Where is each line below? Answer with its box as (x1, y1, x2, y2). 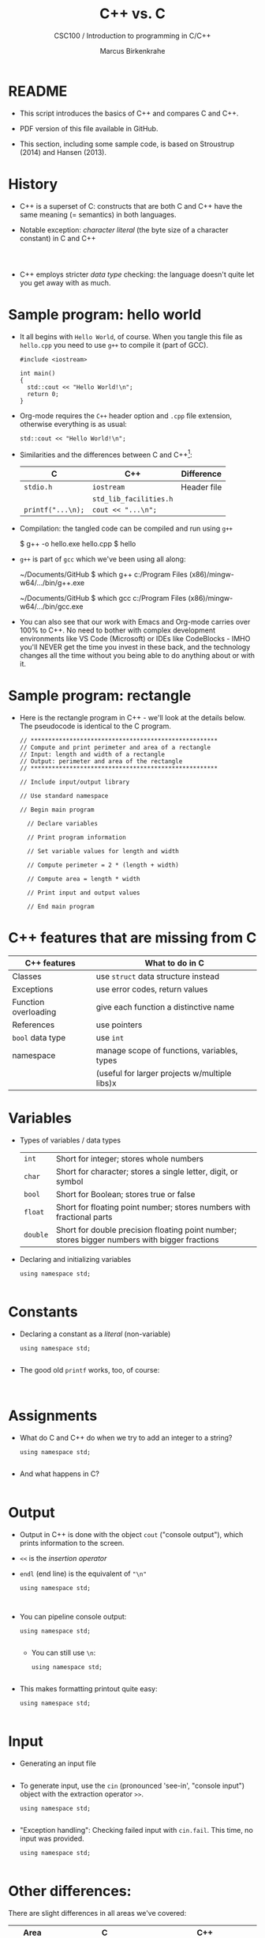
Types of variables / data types (19, 1135, 121, 1145)
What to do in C (144, 958, 205, 969)
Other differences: (8, 1882, 132, 1900)
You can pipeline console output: (19, 1611, 127, 1621)
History (8, 175, 58, 193)
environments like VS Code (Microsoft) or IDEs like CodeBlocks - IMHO (19, 634, 251, 644)
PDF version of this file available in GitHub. (19, 123, 159, 133)
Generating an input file (19, 1759, 96, 1768)
